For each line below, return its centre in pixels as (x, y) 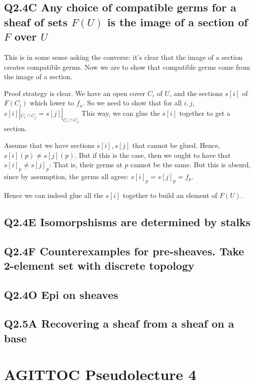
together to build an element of (170, 195)
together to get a (205, 113)
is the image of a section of (178, 22)
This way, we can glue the (121, 113)
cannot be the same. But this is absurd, (190, 165)
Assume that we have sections (49, 145)
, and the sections (196, 93)
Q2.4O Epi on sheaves (61, 294)
